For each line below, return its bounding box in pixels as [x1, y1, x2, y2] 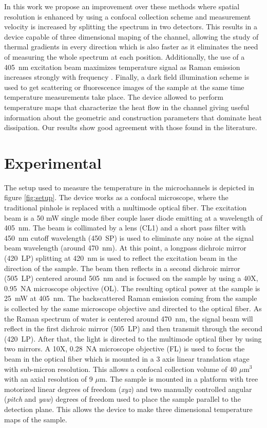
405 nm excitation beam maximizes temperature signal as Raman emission [4, 61, 240, 72]
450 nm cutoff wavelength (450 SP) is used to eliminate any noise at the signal [4, 232, 254, 243]
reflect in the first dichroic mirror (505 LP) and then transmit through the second [4, 323, 263, 334]
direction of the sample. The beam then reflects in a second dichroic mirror [4, 262, 240, 273]
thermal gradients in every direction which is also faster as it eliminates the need [4, 41, 258, 52]
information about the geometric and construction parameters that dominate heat [4, 112, 262, 122]
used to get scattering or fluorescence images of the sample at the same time [4, 81, 244, 92]
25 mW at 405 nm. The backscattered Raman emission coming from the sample [4, 293, 257, 304]
